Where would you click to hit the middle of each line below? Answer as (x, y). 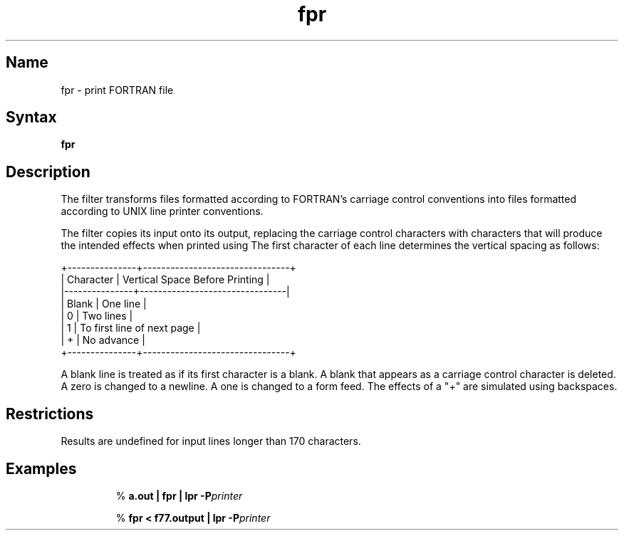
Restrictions (50, 414)
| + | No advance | (103, 340)
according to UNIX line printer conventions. (162, 211)
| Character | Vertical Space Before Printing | (165, 280)
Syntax (31, 117)
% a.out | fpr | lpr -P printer (179, 495)
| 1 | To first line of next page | (131, 328)
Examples (41, 468)
